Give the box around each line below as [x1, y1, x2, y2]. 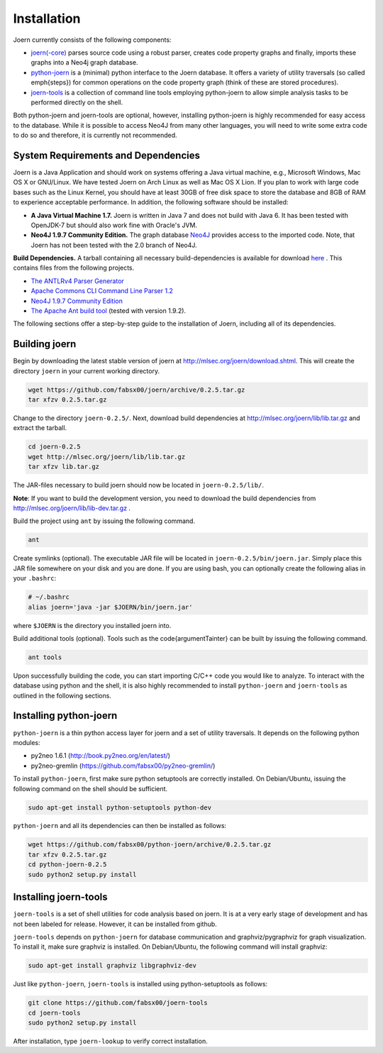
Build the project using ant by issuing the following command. [13, 517, 195, 525]
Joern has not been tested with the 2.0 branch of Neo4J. [30, 241, 198, 249]
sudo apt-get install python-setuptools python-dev [28, 803, 212, 812]
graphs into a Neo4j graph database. [30, 58, 138, 67]
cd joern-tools [28, 1008, 81, 1017]
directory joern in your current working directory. [13, 366, 160, 375]
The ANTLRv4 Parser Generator [30, 277, 124, 285]
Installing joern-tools [13, 891, 108, 903]
